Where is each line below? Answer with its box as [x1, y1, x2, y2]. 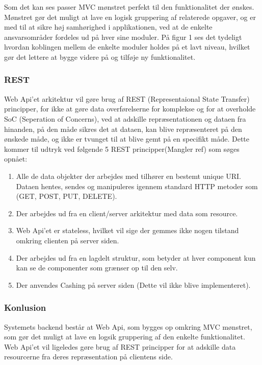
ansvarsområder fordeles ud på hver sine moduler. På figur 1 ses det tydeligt [4, 31, 242, 42]
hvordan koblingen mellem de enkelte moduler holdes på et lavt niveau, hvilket [4, 41, 250, 52]
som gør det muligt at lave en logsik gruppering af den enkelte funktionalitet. [4, 331, 245, 342]
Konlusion [4, 301, 46, 314]
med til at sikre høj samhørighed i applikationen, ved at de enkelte [4, 21, 213, 32]
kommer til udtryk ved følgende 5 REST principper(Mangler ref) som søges [4, 143, 240, 154]
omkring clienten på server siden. [16, 235, 119, 245]
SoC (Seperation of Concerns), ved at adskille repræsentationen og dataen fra [4, 113, 246, 124]
